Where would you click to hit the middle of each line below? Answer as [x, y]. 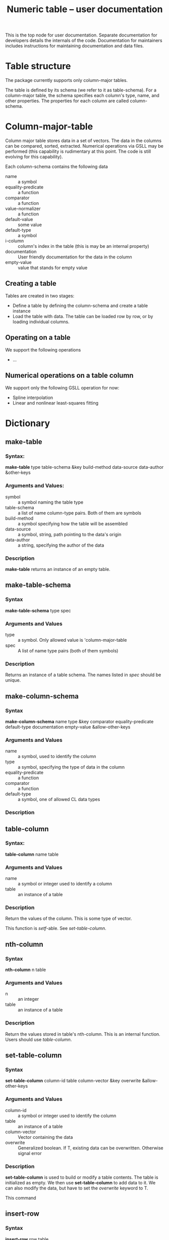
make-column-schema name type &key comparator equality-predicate [79, 721]
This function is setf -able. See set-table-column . [56, 928]
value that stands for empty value [53, 268]
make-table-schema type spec [38, 610]
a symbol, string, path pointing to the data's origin [70, 534]
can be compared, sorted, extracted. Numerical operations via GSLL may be [84, 146]
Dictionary [28, 423]
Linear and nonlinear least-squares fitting [55, 403]
